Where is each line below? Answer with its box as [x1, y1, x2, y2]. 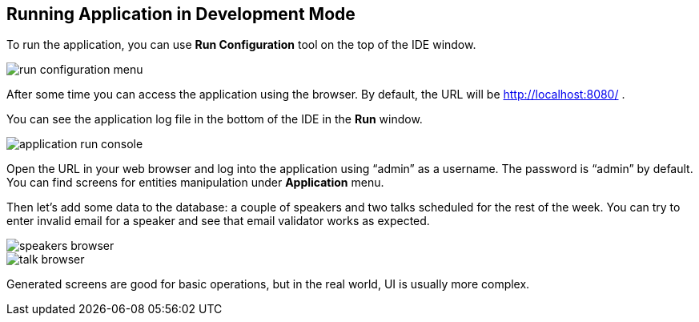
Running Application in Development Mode [6, 4, 356, 24]
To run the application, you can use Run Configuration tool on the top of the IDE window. [6, 38, 476, 52]
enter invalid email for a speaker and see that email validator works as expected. [6, 214, 430, 228]
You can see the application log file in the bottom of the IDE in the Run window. [6, 112, 423, 127]
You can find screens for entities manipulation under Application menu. [6, 175, 384, 190]
